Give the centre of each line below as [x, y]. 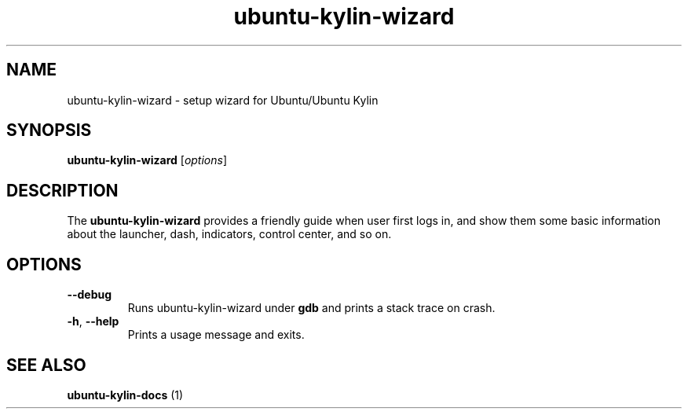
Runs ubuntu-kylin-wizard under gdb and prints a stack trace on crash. [311, 308]
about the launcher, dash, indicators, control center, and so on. [229, 234]
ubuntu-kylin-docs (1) [125, 395]
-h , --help [93, 321]
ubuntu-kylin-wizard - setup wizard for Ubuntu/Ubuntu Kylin [223, 100]
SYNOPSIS [49, 130]
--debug [90, 295]
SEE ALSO [46, 365]
